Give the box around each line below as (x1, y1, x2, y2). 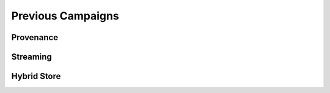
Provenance (11, 32, 59, 43)
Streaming (11, 52, 52, 62)
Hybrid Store (11, 71, 61, 81)
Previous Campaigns (11, 9, 119, 22)
